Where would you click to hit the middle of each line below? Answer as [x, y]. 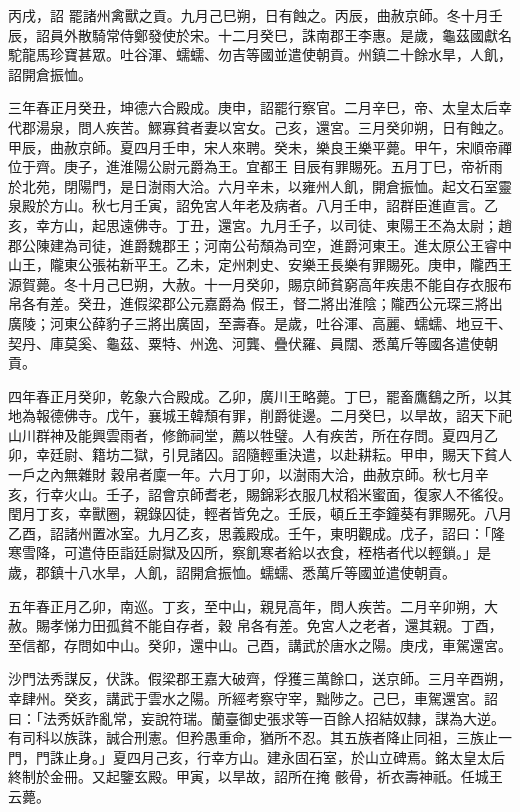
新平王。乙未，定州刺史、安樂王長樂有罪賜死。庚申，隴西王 [315, 264]
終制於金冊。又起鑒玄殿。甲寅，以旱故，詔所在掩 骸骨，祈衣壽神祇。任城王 [255, 776]
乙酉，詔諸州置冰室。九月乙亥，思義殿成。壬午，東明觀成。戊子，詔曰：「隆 [256, 532]
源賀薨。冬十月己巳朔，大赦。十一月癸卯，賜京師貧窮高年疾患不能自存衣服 [253, 283]
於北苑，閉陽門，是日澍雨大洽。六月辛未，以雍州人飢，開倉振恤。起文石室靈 [260, 185]
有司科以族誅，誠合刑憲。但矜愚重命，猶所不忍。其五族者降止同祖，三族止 [253, 737]
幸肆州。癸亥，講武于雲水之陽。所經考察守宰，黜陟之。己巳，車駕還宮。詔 [253, 698]
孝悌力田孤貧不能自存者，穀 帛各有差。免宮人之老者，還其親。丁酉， [276, 625]
